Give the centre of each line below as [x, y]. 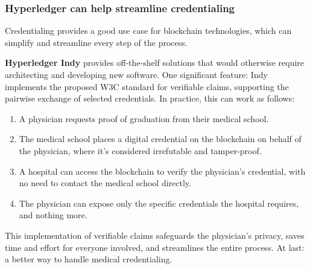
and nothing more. [53, 215]
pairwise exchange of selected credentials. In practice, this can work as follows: [150, 98]
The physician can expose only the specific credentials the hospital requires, [159, 203]
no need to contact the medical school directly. [105, 183]
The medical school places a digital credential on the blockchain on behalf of [160, 139]
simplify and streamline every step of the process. [96, 42]
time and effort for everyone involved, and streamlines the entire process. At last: [155, 247]
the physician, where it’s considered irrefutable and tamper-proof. [140, 150]
